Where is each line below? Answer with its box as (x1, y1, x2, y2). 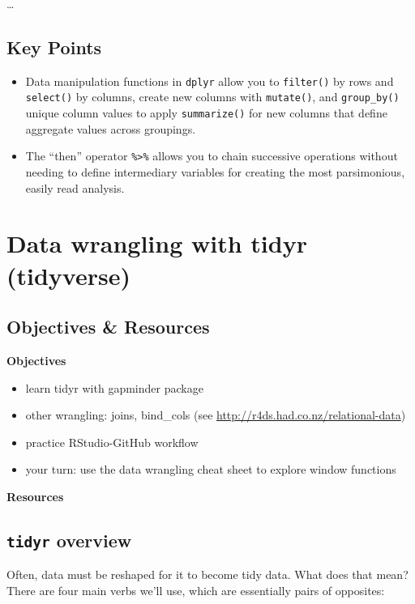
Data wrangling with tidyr (6, 227, 307, 260)
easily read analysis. (25, 179, 125, 196)
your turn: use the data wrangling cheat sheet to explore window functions (25, 461, 396, 478)
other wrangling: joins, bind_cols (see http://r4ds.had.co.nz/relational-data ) (25, 406, 406, 423)
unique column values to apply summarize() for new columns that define (25, 104, 387, 121)
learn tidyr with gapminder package (25, 379, 203, 396)
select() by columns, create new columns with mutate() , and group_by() (25, 88, 400, 105)
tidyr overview (6, 527, 132, 552)
